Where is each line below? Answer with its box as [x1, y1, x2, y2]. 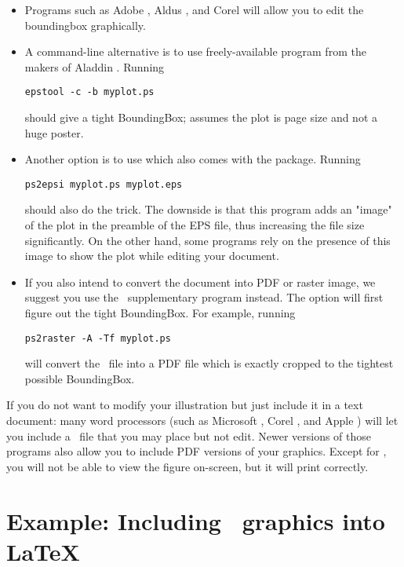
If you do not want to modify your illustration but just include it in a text [6, 397, 363, 413]
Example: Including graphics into [6, 504, 385, 536]
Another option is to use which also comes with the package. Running [24, 151, 361, 167]
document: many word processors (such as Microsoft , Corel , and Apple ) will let [6, 412, 399, 429]
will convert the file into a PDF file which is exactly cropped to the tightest [24, 355, 394, 371]
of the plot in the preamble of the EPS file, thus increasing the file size [24, 217, 365, 233]
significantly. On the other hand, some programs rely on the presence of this [24, 232, 391, 248]
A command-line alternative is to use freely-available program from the [24, 43, 366, 60]
